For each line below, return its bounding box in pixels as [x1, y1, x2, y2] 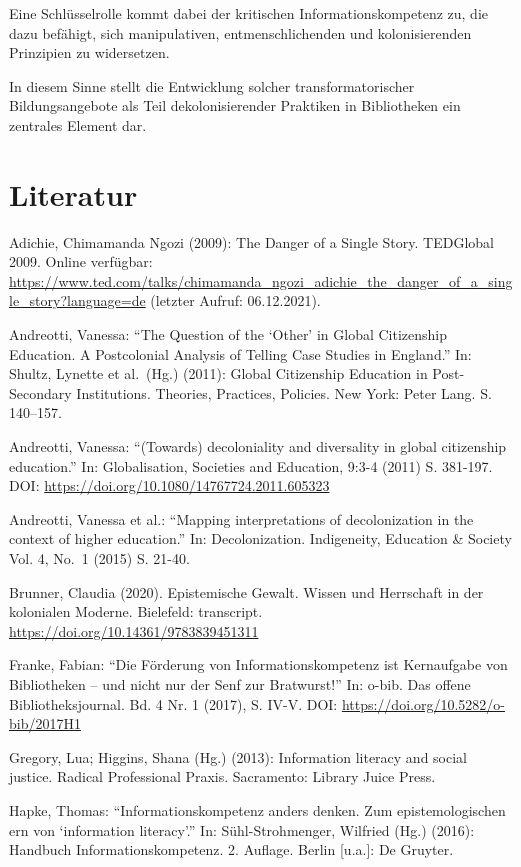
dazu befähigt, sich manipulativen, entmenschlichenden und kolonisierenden [9, 22, 472, 43]
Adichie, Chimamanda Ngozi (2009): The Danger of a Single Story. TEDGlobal [9, 231, 494, 252]
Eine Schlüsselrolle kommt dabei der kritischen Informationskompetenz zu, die [9, 3, 488, 23]
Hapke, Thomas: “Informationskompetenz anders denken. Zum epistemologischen [9, 799, 506, 820]
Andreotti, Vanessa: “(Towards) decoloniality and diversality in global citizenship [9, 436, 507, 457]
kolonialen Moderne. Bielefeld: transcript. [9, 601, 263, 622]
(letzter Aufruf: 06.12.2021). [150, 290, 321, 311]
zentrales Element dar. [9, 114, 147, 135]
